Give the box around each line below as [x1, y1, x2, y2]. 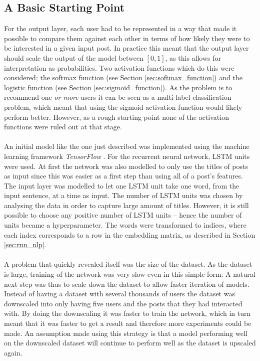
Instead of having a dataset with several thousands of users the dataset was [4, 288, 235, 299]
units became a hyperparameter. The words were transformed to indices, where [4, 220, 246, 230]
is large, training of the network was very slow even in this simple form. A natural [4, 269, 255, 279]
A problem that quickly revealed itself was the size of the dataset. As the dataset [4, 259, 252, 269]
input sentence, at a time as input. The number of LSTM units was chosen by [4, 190, 243, 201]
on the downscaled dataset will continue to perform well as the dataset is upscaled [4, 337, 256, 348]
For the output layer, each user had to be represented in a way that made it [4, 23, 237, 34]
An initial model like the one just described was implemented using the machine [4, 141, 249, 151]
